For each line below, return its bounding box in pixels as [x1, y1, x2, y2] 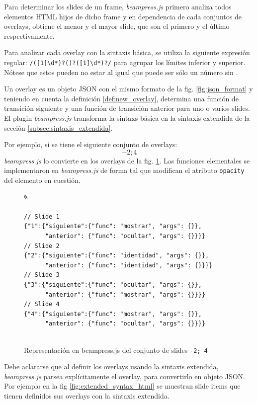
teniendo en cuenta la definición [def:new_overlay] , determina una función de [4, 93, 239, 103]
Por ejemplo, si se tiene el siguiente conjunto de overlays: [4, 139, 177, 150]
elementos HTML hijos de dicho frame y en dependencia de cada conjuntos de [4, 11, 242, 21]
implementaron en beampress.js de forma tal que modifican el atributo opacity [4, 165, 245, 175]
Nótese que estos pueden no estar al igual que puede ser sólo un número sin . [4, 67, 238, 77]
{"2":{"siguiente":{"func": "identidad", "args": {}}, [24, 252, 209, 259]
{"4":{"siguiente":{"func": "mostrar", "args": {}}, [24, 310, 202, 318]
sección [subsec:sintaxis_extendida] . [4, 122, 113, 133]
